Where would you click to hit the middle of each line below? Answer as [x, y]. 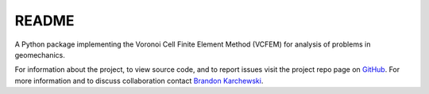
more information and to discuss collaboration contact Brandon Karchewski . [139, 81]
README [44, 21]
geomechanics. [40, 55]
